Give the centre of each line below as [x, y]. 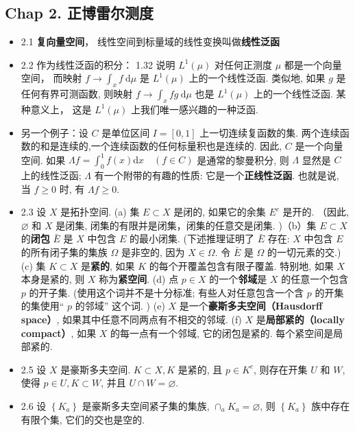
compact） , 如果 [59, 333]
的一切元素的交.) [304, 252]
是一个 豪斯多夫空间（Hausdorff [251, 306]
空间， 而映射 [51, 78]
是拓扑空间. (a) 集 [100, 212]
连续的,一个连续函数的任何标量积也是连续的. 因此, [171, 146]
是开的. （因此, [316, 212]
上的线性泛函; [51, 175]
